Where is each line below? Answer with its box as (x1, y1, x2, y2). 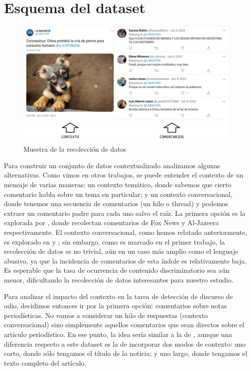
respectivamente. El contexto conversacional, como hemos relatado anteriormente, (4, 227, 247, 237)
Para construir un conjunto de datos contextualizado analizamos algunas (4, 160, 220, 170)
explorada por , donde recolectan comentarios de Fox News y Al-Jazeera (4, 217, 219, 228)
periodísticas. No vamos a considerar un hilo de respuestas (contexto (4, 310, 208, 320)
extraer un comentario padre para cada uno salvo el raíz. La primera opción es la (4, 208, 246, 218)
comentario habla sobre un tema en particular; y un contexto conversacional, (4, 189, 233, 199)
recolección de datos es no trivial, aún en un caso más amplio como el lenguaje (4, 246, 238, 256)
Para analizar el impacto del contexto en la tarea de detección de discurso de (4, 291, 233, 301)
